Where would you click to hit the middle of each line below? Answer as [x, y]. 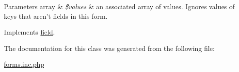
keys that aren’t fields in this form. [56, 16]
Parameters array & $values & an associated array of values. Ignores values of [119, 6]
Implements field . [30, 32]
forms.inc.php [24, 64]
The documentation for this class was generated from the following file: [109, 48]
